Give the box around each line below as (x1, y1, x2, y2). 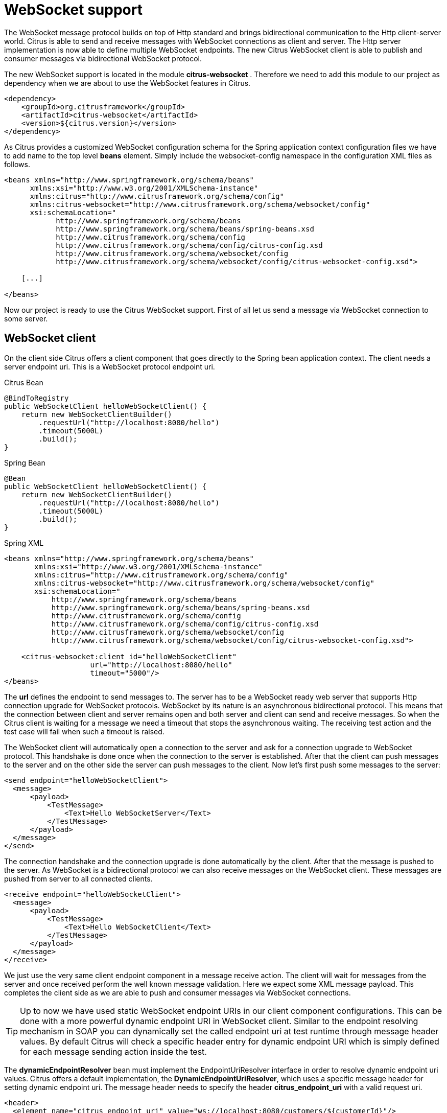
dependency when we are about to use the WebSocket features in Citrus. (4, 78, 251, 87)
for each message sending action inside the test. (20, 1046, 207, 1057)
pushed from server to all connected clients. (4, 874, 153, 883)
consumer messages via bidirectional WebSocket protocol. (4, 54, 202, 63)
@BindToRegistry (4, 393, 69, 402)
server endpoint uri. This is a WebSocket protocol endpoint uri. (4, 362, 215, 371)
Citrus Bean (4, 378, 43, 387)
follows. (4, 159, 30, 169)
